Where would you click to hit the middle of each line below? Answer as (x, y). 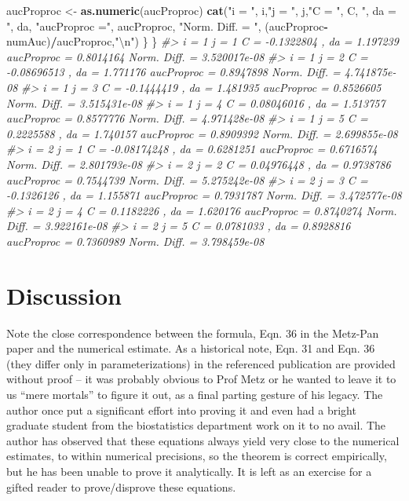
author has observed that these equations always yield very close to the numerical (203, 440)
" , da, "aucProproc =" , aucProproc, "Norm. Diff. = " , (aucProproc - (167, 26)
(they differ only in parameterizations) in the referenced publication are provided (201, 363)
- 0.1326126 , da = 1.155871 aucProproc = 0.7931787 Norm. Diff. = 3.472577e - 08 (204, 195)
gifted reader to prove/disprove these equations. (121, 486)
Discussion (64, 295)
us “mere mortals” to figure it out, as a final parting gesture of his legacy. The (195, 394)
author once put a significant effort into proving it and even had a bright (181, 410)
